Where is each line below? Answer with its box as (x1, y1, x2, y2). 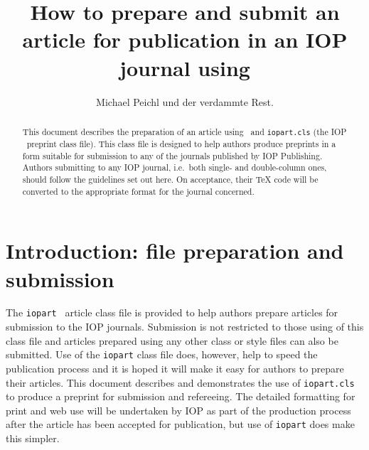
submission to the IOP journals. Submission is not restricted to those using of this (6, 319, 364, 334)
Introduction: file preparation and (6, 236, 344, 265)
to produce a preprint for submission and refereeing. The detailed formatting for (6, 389, 355, 404)
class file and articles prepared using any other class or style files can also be (6, 333, 338, 348)
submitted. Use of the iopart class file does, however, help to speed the (6, 347, 318, 362)
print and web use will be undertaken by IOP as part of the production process (6, 402, 351, 417)
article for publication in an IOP (22, 25, 348, 54)
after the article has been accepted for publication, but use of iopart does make (6, 417, 355, 432)
